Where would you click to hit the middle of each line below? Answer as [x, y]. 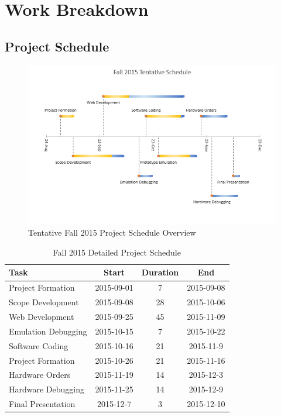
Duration [160, 272]
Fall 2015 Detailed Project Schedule [117, 252]
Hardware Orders [40, 375]
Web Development [42, 316]
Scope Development [44, 302]
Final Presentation [42, 404]
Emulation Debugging [48, 331]
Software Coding [39, 345]
